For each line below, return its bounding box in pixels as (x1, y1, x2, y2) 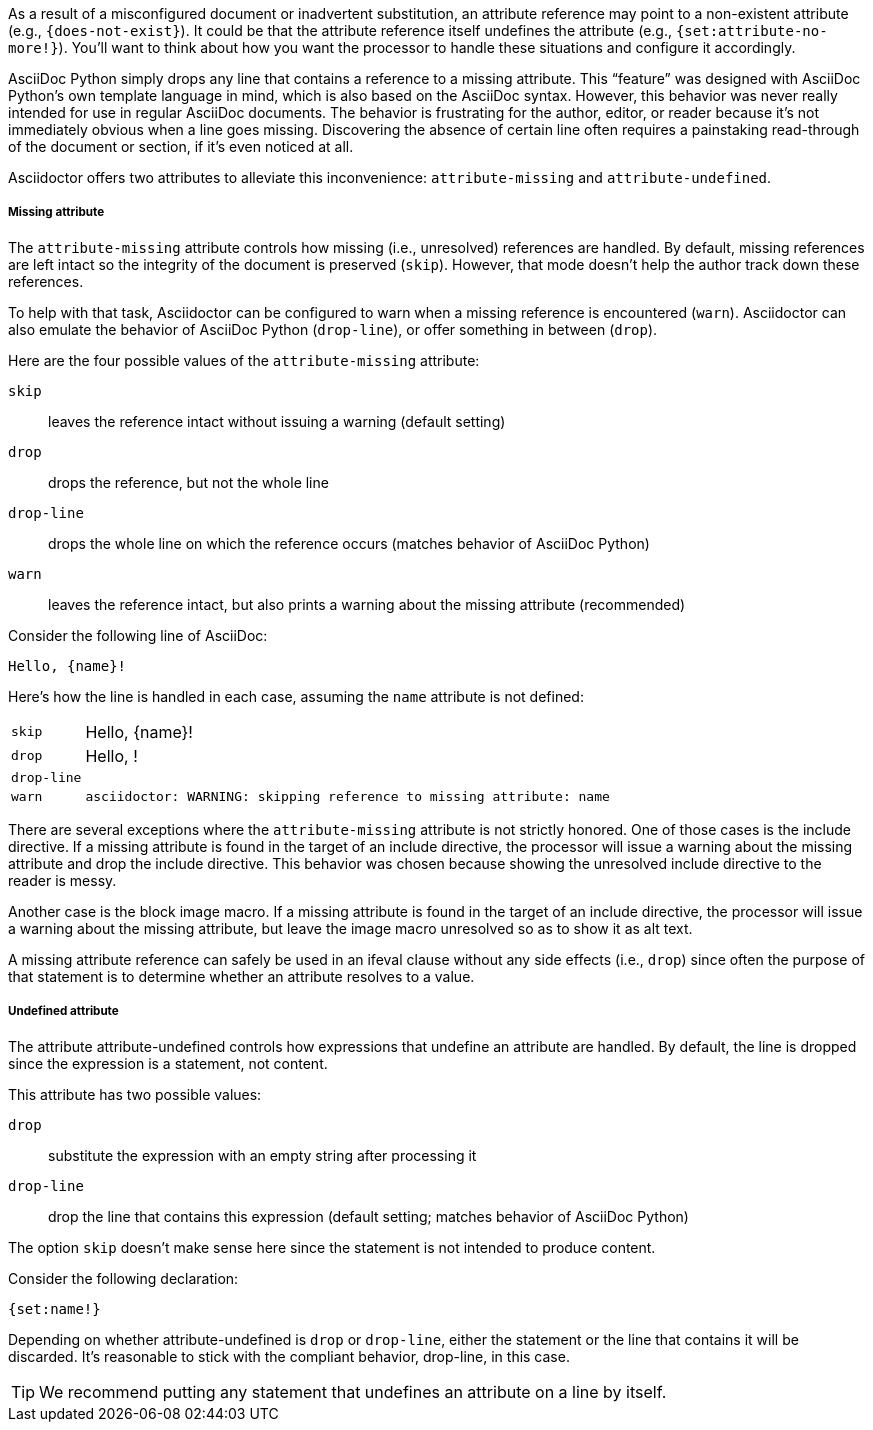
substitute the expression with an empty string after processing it (48, 1146, 477, 1164)
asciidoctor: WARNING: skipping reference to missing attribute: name (85, 788, 610, 804)
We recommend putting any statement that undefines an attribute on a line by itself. (39, 1381, 667, 1402)
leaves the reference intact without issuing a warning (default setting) (48, 412, 506, 430)
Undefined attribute (8, 1004, 119, 1019)
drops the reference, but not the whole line (48, 473, 329, 491)
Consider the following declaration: (8, 1269, 239, 1287)
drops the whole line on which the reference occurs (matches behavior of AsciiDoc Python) (48, 534, 650, 552)
